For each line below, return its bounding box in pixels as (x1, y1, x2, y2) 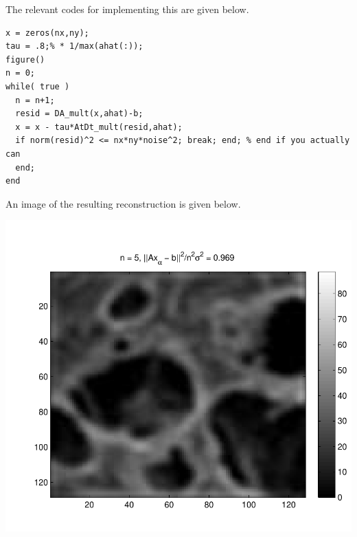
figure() (5, 54, 45, 65)
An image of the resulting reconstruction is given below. (5, 196, 241, 210)
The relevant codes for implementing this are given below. (5, 2, 249, 16)
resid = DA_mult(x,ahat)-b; (15, 109, 143, 119)
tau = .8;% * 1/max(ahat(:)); (5, 41, 143, 52)
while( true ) (5, 81, 70, 91)
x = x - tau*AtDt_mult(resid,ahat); (15, 122, 183, 132)
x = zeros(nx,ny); (5, 28, 89, 38)
